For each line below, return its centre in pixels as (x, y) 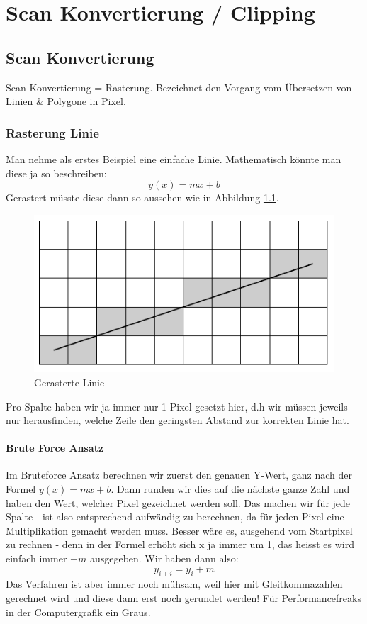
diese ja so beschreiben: (56, 173)
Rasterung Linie (52, 132)
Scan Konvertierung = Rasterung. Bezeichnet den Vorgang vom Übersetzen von (179, 87)
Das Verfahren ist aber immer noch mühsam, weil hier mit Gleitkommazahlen (174, 584)
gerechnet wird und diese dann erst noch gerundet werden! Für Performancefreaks (183, 598)
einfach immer (36, 558)
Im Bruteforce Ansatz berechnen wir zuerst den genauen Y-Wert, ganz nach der (179, 475)
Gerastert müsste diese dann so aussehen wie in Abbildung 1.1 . (142, 197)
